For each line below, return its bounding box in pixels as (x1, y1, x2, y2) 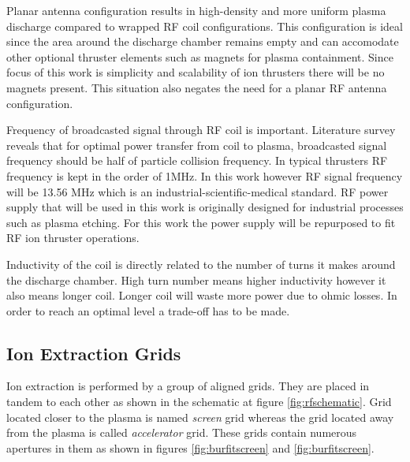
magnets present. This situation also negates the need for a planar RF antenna (6, 79, 387, 95)
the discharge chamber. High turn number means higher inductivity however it (6, 271, 386, 288)
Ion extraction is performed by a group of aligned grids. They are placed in (6, 378, 370, 394)
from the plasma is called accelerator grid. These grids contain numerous (6, 424, 357, 441)
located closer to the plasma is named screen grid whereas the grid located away (6, 408, 394, 425)
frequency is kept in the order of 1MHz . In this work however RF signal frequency (6, 167, 403, 184)
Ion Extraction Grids (6, 341, 181, 365)
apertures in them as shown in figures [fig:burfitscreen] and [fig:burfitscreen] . (6, 439, 375, 456)
